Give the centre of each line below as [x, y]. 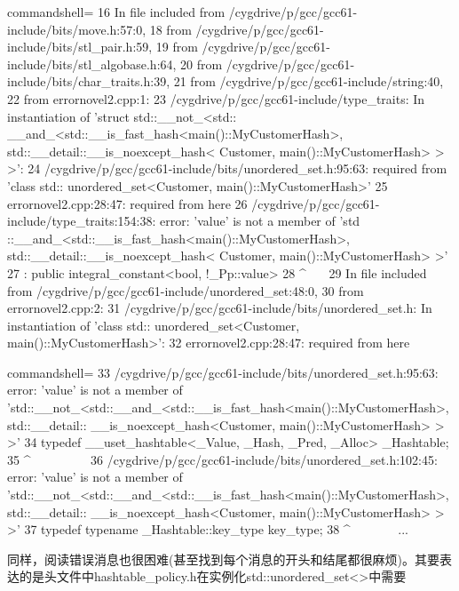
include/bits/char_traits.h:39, [89, 81]
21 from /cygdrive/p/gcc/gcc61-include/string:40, [309, 81]
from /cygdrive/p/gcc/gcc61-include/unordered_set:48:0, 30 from [186, 290]
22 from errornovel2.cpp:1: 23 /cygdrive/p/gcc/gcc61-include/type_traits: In [216, 98]
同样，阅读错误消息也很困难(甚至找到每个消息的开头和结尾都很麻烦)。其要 [223, 559]
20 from [202, 64]
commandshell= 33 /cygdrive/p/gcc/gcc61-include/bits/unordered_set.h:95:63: [223, 372]
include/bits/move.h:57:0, [77, 29]
